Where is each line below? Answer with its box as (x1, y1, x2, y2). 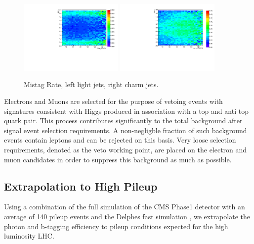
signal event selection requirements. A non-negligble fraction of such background (4, 125, 247, 135)
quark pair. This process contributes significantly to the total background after (4, 115, 243, 126)
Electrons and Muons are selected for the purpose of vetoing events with (4, 96, 223, 106)
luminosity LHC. (4, 231, 54, 241)
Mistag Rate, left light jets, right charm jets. (24, 79, 159, 90)
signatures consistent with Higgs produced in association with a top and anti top (4, 105, 249, 116)
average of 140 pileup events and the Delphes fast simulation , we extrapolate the (4, 211, 250, 221)
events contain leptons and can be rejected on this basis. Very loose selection (4, 135, 236, 145)
